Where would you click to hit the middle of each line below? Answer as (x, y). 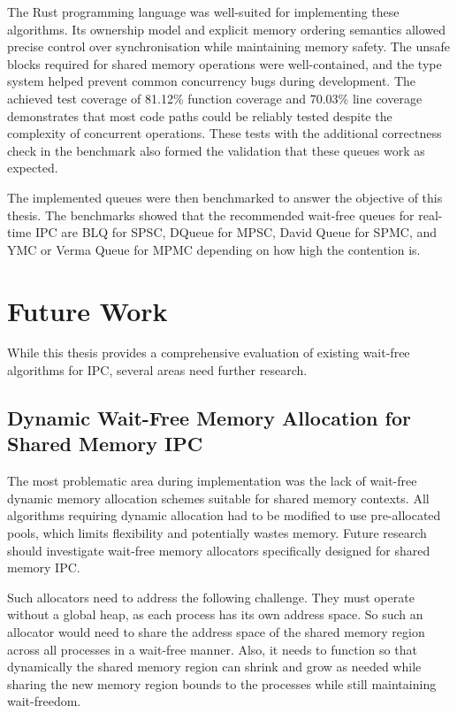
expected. (33, 168)
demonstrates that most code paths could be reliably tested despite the (200, 115)
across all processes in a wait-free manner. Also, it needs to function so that (212, 649)
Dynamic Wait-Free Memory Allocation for (209, 418)
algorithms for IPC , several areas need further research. (157, 370)
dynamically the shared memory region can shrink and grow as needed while (214, 667)
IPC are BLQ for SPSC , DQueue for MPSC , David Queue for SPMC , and (236, 232)
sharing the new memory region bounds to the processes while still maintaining (222, 683)
